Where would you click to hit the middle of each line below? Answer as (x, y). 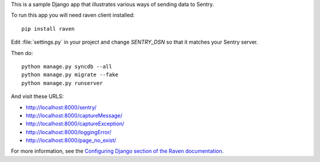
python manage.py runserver (62, 83)
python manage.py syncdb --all (67, 66)
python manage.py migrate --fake (70, 75)
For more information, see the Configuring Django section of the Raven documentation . (117, 151)
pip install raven (48, 29)
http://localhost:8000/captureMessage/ (74, 115)
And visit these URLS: (37, 96)
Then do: (22, 53)
